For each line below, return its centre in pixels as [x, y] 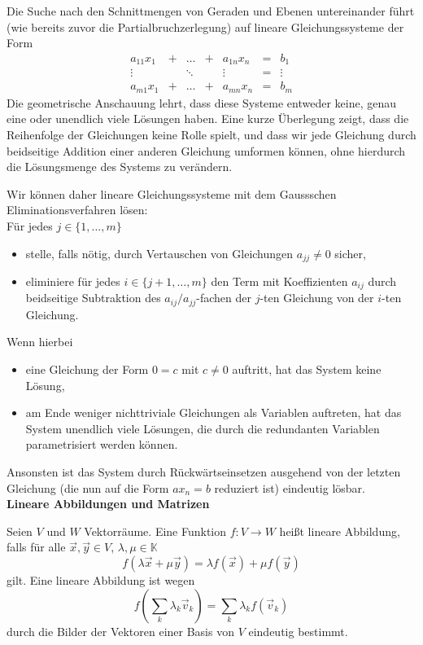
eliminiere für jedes [73, 281]
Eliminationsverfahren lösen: [77, 210]
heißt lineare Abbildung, [340, 531]
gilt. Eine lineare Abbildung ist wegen [101, 580]
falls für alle [36, 547]
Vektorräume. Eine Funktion [155, 531]
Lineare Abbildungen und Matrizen [108, 504]
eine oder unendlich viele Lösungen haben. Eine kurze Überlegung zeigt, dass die [208, 118]
